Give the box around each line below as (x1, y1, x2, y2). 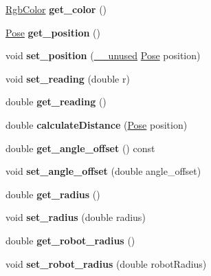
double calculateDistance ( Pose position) (5, 117, 188, 131)
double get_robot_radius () (5, 233, 135, 247)
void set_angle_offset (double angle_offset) (5, 164, 201, 178)
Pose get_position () (5, 25, 100, 39)
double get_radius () (5, 187, 100, 201)
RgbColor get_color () (5, 2, 107, 16)
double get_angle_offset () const (5, 140, 155, 155)
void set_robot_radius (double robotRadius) (5, 256, 207, 270)
